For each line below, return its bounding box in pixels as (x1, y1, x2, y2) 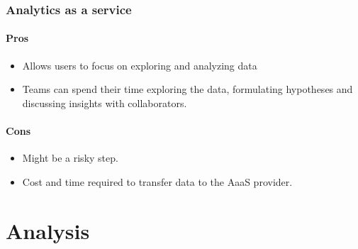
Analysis (6, 216, 90, 245)
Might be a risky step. (22, 150, 118, 165)
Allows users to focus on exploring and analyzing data (22, 57, 257, 72)
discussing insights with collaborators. (22, 95, 187, 110)
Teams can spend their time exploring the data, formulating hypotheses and (22, 82, 353, 96)
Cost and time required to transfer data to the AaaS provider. (22, 174, 293, 189)
